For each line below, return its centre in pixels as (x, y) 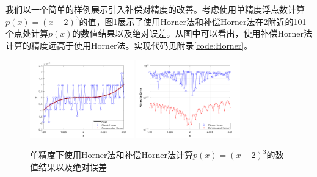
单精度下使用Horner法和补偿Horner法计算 (111, 155)
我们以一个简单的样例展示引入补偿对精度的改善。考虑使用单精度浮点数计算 (155, 9)
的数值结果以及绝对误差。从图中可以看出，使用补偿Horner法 (192, 33)
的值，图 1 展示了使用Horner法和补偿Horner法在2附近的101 (193, 21)
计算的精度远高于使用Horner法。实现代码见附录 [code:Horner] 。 (129, 45)
